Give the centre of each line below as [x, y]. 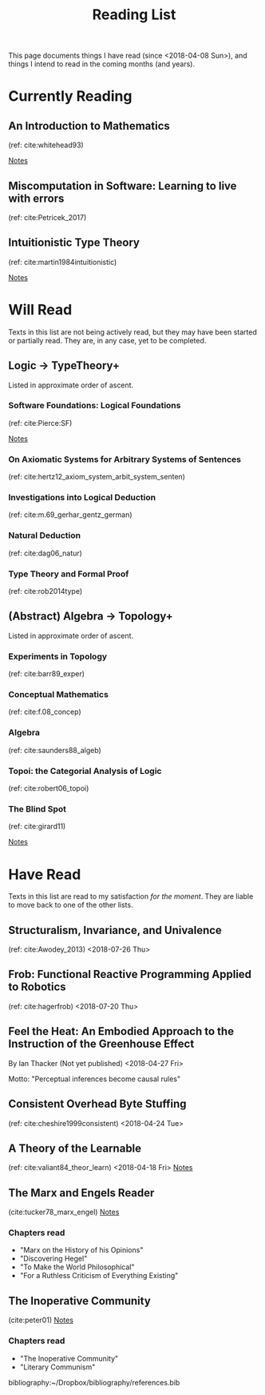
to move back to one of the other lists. [71, 905]
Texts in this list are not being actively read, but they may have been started [132, 332]
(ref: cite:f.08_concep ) [45, 712]
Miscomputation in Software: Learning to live [123, 186]
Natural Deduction [45, 535]
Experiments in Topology [58, 656]
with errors [36, 198]
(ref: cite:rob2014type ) [45, 591]
